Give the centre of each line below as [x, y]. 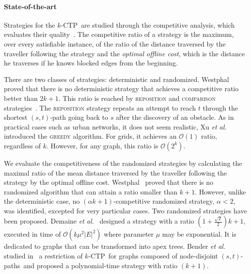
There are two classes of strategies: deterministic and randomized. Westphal [117, 79]
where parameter [129, 234]
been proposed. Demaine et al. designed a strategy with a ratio [99, 221]
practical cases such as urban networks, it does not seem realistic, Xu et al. [115, 126]
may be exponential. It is [199, 234]
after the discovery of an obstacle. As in [175, 117]
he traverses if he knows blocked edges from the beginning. [91, 63]
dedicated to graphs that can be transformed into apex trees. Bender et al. [115, 246]
